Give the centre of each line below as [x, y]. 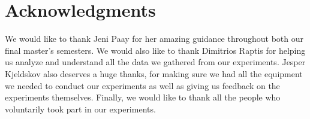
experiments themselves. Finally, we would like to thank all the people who [143, 97]
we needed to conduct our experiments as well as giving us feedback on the [142, 85]
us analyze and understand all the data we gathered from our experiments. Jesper [155, 62]
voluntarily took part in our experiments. [80, 109]
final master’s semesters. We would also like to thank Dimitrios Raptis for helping [155, 50]
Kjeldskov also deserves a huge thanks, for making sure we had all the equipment [154, 73]
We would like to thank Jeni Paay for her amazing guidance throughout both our [154, 39]
